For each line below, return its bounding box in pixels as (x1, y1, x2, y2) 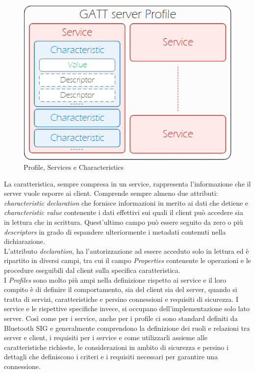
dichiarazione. (4, 236, 45, 246)
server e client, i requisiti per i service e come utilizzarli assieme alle (4, 332, 208, 343)
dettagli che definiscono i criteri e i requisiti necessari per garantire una (4, 351, 218, 362)
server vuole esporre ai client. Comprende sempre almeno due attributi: (4, 188, 218, 198)
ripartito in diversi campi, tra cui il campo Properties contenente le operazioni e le (4, 255, 251, 266)
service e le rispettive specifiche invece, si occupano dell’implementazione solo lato (4, 303, 250, 314)
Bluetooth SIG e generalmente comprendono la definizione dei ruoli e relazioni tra (4, 322, 250, 333)
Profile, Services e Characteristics (24, 162, 124, 172)
